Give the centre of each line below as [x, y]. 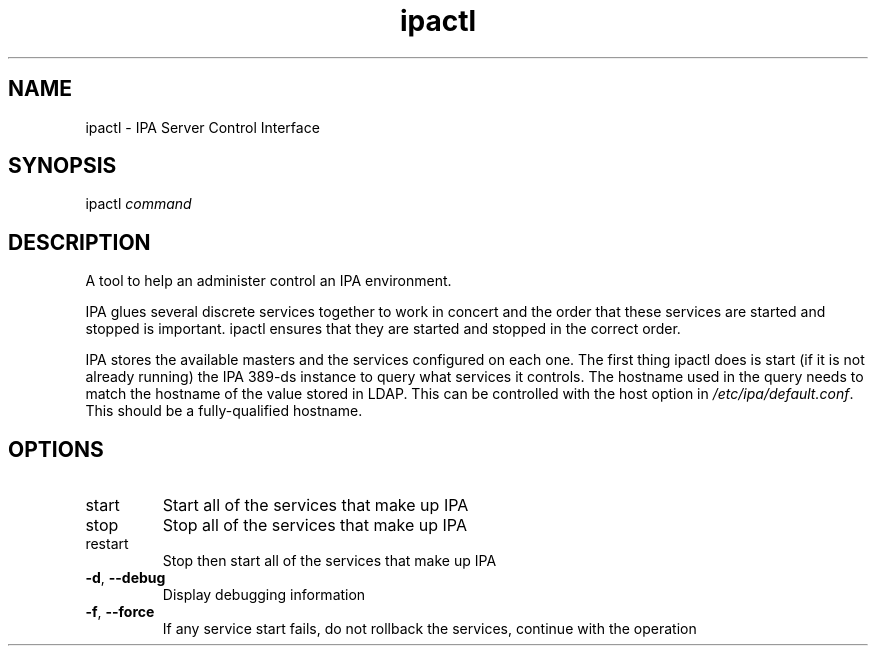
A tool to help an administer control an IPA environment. [268, 281]
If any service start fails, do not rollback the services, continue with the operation [429, 629]
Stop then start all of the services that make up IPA [329, 561]
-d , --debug [125, 578]
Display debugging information [264, 595]
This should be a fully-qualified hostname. [224, 411]
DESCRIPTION [79, 242]
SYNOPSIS [62, 166]
